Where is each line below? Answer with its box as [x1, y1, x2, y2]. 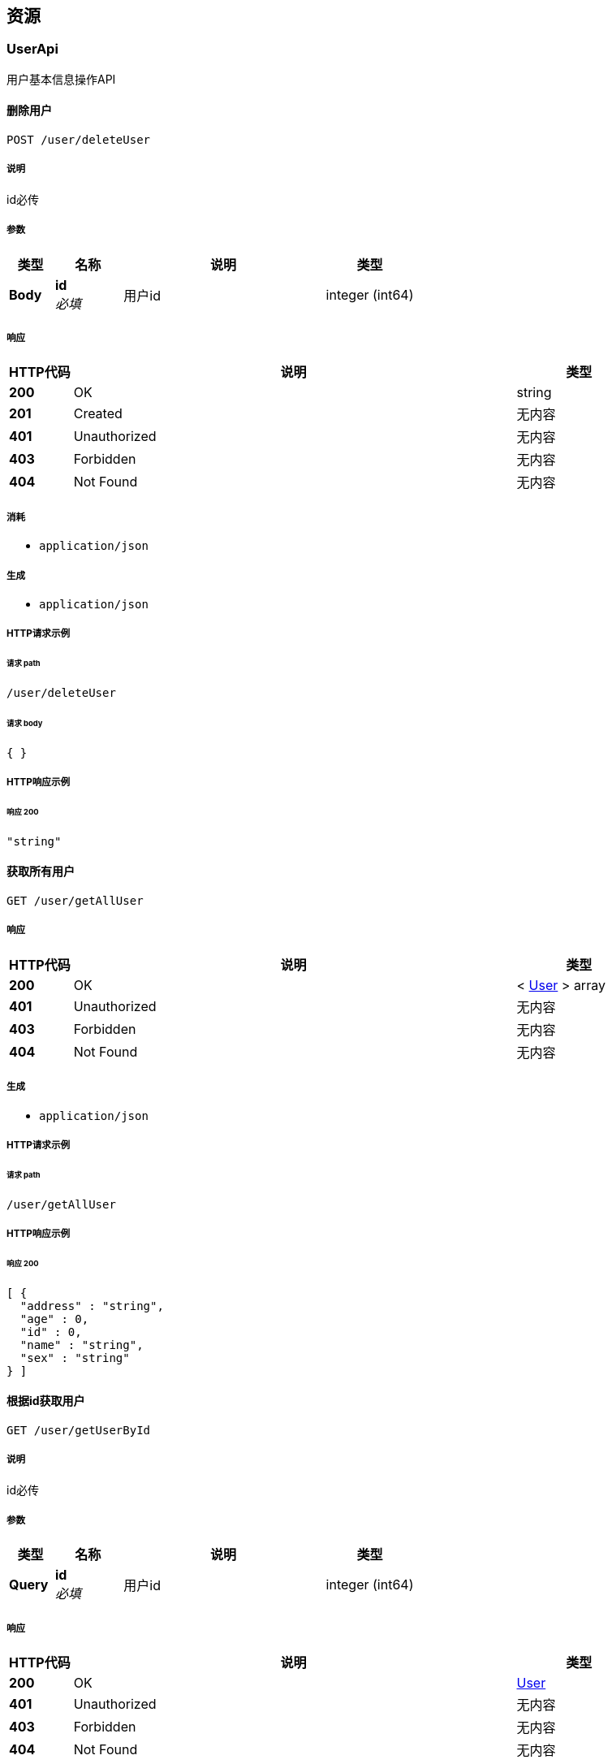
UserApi [6, 41, 58, 58]
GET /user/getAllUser [6, 893, 144, 907]
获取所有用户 [6, 864, 75, 879]
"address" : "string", [19, 1299, 164, 1312]
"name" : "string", [19, 1338, 144, 1351]
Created [73, 405, 123, 422]
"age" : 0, [19, 1312, 89, 1325]
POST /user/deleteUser [6, 133, 151, 147]
